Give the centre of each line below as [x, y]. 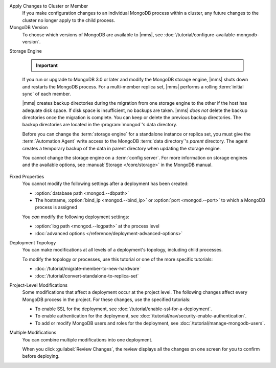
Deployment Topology [33, 242]
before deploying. [41, 356]
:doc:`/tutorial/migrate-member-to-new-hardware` [88, 269]
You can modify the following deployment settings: [76, 217]
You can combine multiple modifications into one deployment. [87, 339]
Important [47, 65]
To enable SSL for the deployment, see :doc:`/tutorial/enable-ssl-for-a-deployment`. [123, 309]
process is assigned [56, 208]
